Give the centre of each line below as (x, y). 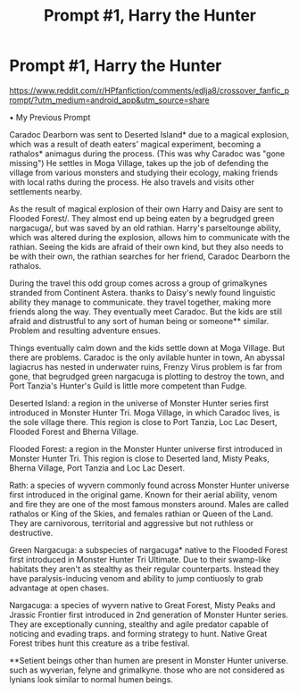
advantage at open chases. (59, 588)
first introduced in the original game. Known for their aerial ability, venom (143, 494)
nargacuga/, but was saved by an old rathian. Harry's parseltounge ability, (145, 228)
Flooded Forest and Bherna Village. (74, 431)
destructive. (31, 532)
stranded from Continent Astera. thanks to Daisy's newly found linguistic (142, 292)
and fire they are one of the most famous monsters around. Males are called (149, 504)
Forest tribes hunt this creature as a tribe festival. (100, 643)
